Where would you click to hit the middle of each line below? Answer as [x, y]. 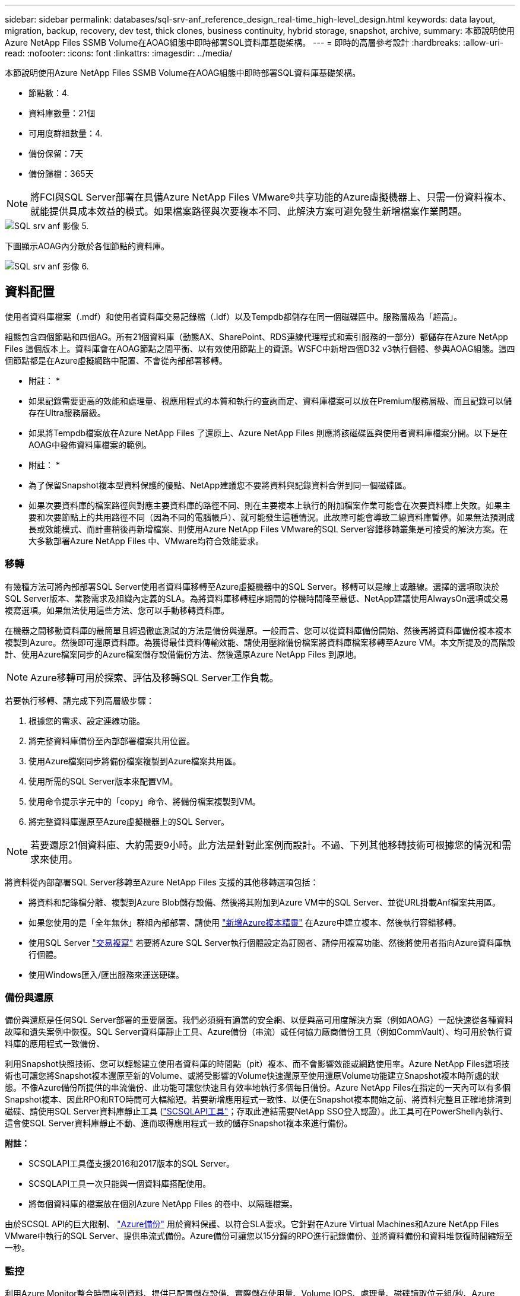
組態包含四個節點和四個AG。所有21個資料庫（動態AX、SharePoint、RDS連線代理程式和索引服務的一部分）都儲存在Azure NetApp [256, 336]
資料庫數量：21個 [62, 113]
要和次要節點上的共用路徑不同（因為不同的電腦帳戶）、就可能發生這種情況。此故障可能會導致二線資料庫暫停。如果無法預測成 [272, 517]
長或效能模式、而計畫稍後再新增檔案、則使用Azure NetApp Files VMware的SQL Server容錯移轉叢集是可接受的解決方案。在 [268, 529]
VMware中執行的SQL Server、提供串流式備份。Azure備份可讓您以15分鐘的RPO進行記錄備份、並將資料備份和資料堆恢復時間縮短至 [259, 1236]
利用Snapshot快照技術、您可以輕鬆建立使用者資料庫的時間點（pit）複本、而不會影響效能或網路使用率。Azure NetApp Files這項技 [257, 1064]
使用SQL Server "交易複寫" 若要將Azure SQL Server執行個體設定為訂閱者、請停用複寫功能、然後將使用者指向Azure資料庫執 [270, 942]
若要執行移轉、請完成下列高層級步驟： [80, 700]
